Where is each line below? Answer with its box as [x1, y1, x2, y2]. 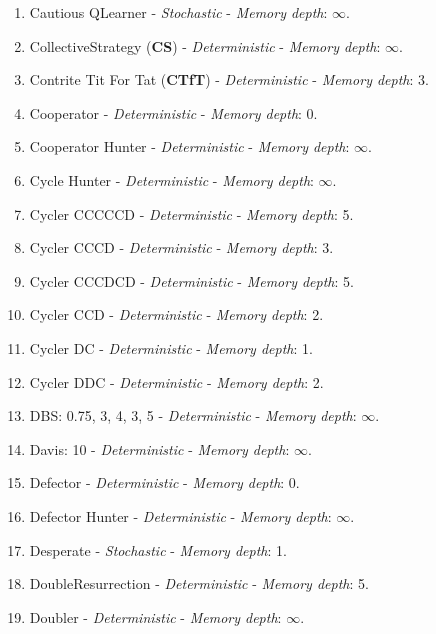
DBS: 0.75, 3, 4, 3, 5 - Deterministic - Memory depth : [29, 405, 357, 426]
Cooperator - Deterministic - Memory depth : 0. [29, 102, 318, 123]
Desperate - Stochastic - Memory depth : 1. [29, 539, 287, 560]
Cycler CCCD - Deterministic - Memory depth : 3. [29, 237, 334, 258]
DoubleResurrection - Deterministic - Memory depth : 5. [29, 573, 369, 594]
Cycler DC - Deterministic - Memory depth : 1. [29, 337, 313, 358]
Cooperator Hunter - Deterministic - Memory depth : [29, 136, 350, 157]
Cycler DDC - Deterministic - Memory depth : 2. [29, 371, 324, 392]
